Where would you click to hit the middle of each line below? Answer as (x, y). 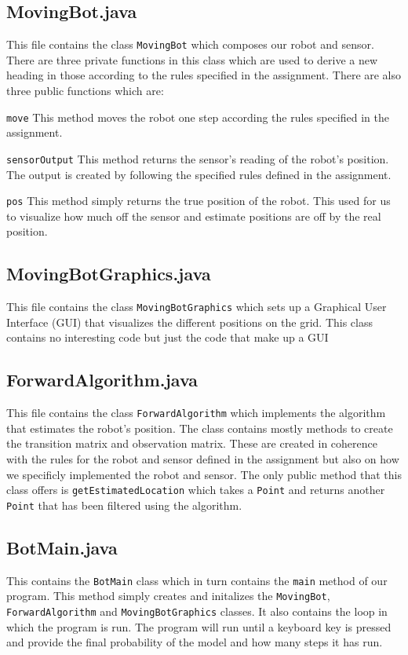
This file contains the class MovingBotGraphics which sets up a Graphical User (197, 307)
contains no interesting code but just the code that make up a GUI (168, 337)
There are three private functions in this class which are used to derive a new (192, 59)
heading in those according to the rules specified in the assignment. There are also (204, 75)
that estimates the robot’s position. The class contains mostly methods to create (200, 428)
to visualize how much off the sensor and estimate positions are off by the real (194, 216)
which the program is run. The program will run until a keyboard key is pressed (199, 626)
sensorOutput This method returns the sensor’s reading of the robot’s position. (198, 158)
